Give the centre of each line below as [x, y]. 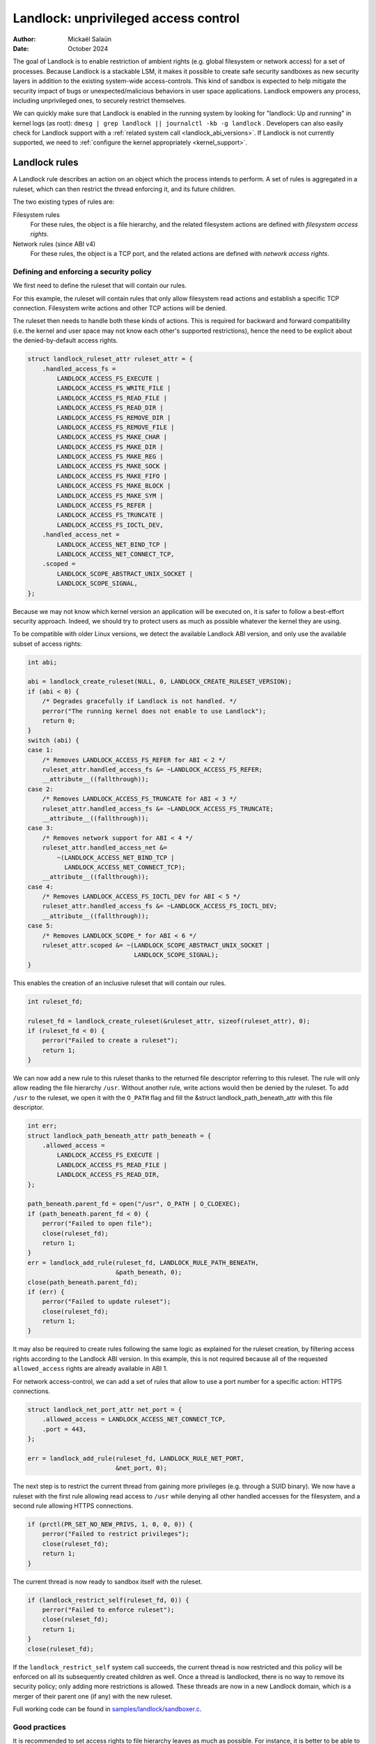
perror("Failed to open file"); [97, 1224]
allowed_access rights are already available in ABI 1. [91, 1369]
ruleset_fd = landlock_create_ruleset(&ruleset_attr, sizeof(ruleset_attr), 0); [169, 1021]
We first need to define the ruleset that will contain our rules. [100, 285]
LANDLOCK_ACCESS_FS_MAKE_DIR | [110, 447]
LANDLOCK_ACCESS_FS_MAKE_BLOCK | [114, 486]
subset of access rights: [48, 644]
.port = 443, [64, 1429]
